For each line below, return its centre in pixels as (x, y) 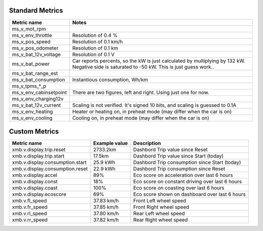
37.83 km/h (106, 201)
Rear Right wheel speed (160, 220)
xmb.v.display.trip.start (38, 156)
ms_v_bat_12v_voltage (36, 54)
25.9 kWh (104, 162)
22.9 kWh (104, 169)
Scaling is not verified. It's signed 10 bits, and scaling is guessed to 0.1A (154, 105)
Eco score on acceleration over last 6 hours (183, 175)
